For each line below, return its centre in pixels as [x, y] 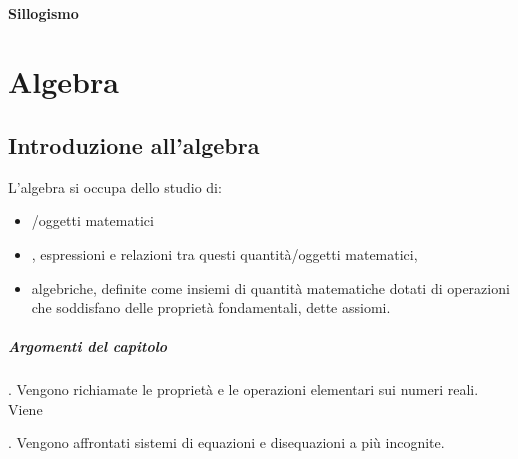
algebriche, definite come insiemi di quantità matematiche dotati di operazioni [270, 287]
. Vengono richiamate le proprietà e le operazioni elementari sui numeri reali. [243, 389]
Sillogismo [43, 12]
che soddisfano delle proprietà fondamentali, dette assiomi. [211, 307]
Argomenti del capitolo [88, 346]
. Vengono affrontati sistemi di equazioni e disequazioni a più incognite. [226, 442]
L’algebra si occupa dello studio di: [115, 186]
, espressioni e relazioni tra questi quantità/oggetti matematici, [224, 253]
